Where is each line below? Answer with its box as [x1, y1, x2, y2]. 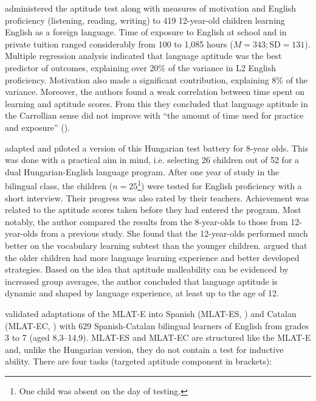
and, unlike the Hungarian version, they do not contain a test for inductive [5, 343, 284, 355]
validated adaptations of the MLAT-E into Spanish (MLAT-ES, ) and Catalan [5, 307, 297, 319]
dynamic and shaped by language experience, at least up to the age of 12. [5, 287, 279, 299]
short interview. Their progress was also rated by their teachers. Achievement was [5, 191, 309, 204]
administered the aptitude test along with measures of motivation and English [5, 2, 297, 14]
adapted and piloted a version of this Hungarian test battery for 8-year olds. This [5, 141, 309, 154]
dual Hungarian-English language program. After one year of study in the [5, 165, 280, 178]
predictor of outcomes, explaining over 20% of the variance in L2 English [5, 61, 276, 74]
